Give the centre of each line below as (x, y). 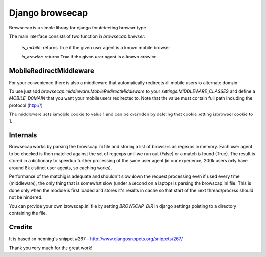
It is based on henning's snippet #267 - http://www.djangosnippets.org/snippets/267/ (96, 239)
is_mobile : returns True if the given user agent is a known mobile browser (96, 48)
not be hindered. (26, 197)
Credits (21, 227)
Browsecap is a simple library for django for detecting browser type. (78, 28)
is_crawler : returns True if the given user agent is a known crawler (89, 57)
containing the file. (28, 213)
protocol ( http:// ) (26, 105)
